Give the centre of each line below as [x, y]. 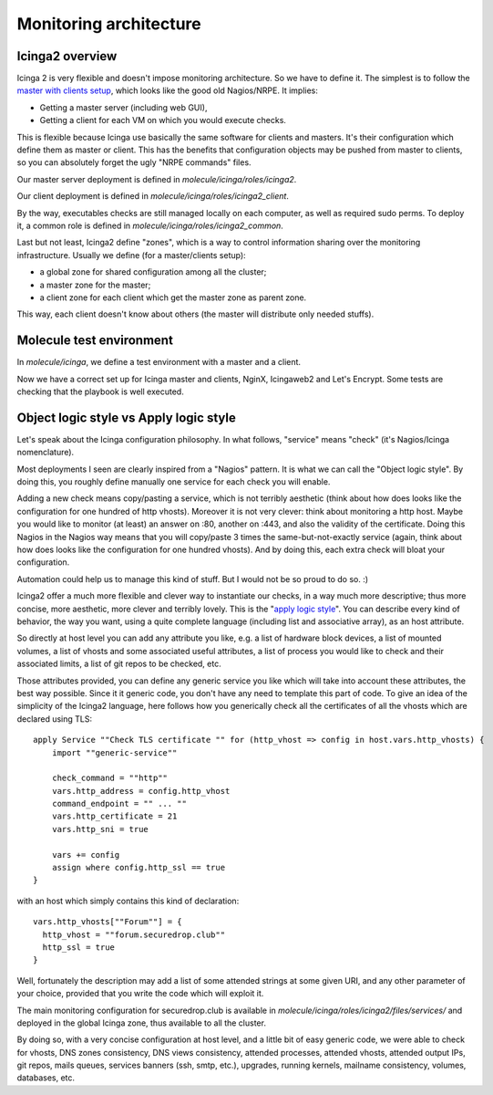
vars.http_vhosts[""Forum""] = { [108, 922]
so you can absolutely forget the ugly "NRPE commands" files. [134, 162]
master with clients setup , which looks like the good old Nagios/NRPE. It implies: [168, 90]
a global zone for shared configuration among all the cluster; [153, 272]
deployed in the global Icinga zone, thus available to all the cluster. [141, 1023]
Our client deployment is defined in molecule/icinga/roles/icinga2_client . [153, 196]
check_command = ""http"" [110, 778]
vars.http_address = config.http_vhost [141, 791]
